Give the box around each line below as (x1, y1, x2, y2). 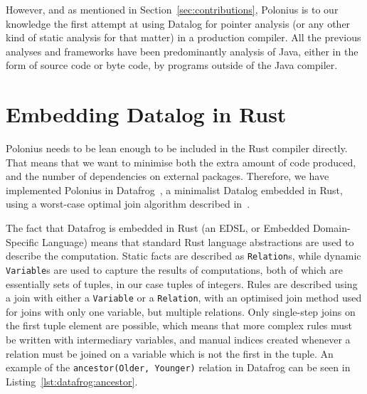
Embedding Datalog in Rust (6, 100, 287, 129)
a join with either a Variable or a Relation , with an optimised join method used (6, 290, 362, 305)
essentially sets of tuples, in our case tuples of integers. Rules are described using (6, 276, 358, 291)
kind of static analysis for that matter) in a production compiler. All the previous (6, 30, 361, 45)
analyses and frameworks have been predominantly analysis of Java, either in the (6, 43, 358, 58)
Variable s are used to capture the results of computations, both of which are (6, 262, 343, 277)
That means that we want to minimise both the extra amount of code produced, (6, 154, 356, 169)
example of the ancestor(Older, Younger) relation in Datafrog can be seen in (6, 360, 351, 375)
